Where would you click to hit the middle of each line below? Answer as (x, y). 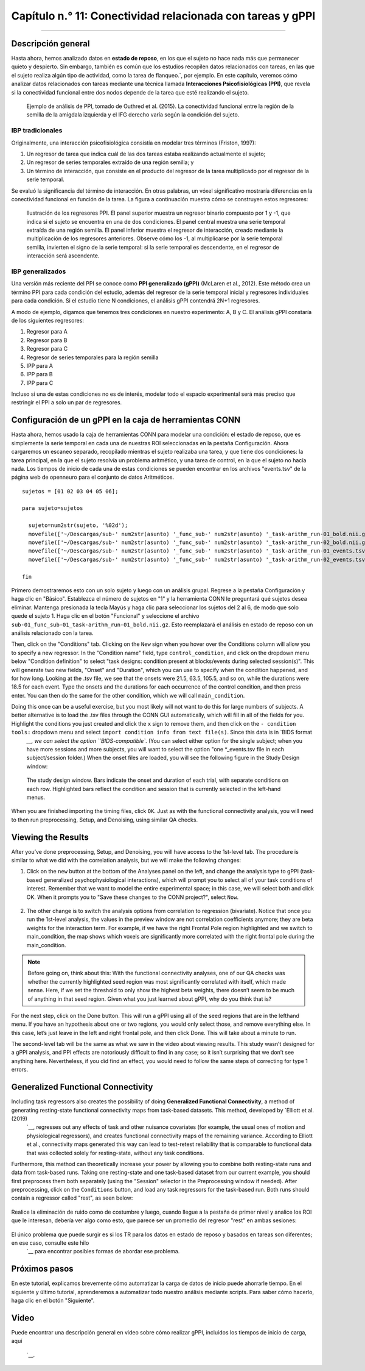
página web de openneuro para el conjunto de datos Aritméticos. (93, 477)
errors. (20, 1070)
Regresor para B (47, 340)
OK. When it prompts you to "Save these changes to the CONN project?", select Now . (133, 897)
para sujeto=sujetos (53, 508)
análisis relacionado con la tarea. (52, 633)
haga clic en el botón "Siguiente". (53, 1301)
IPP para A (40, 365)
